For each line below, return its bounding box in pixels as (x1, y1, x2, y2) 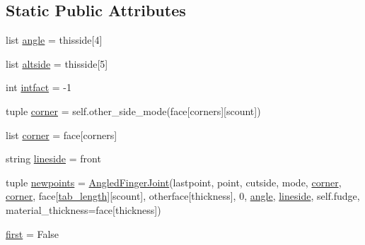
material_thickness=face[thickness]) (6, 202, 161, 217)
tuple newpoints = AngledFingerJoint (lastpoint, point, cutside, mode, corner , (6, 174, 342, 189)
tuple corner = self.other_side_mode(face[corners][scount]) (6, 103, 261, 118)
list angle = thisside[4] (6, 32, 103, 47)
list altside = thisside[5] (6, 56, 108, 71)
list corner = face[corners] (6, 127, 117, 142)
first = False (6, 226, 59, 241)
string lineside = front (6, 151, 101, 166)
